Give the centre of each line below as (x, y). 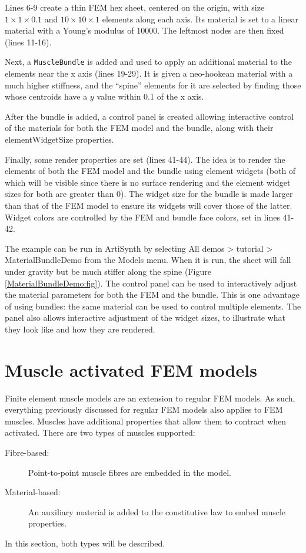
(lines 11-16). (28, 42)
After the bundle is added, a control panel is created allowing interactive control (149, 116)
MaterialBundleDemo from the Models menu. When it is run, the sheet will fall (148, 260)
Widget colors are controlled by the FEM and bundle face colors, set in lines (142, 217)
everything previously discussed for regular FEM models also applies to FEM (144, 409)
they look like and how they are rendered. (80, 329)
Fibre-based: (27, 452)
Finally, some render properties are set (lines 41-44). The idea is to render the (145, 159)
